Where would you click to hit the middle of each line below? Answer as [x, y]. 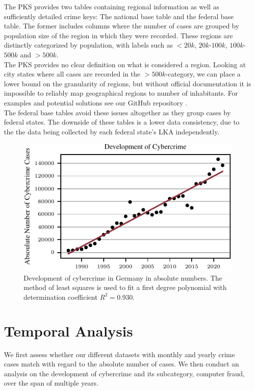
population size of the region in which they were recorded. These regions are [118, 35]
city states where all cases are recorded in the [72, 74]
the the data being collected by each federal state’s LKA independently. [112, 131]
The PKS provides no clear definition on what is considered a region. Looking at [125, 64]
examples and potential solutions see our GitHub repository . [96, 102]
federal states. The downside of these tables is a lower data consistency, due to [122, 122]
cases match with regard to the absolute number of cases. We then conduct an [122, 364]
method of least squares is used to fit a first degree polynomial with [125, 287]
